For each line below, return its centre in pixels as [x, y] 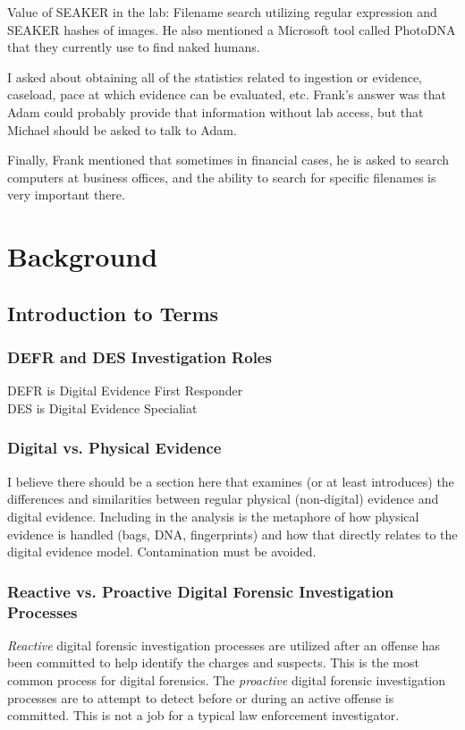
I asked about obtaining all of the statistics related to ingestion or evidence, [215, 76]
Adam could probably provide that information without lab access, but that [216, 111]
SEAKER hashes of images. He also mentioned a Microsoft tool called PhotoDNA [232, 29]
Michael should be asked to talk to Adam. [122, 129]
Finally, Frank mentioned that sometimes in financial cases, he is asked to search [228, 160]
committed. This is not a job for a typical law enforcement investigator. [203, 715]
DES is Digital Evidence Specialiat [102, 407]
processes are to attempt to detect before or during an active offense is [201, 697]
